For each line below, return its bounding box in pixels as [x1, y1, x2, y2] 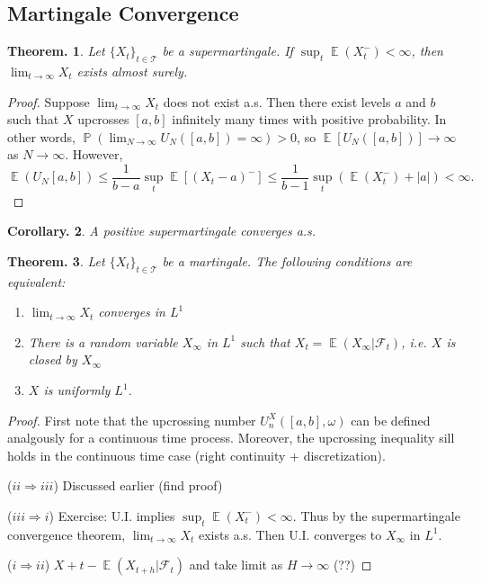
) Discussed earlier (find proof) [53, 476, 223, 495]
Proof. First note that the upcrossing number [7, 410, 256, 429]
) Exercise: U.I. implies [49, 506, 175, 525]
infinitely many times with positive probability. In [172, 110, 447, 129]
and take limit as [189, 555, 283, 574]
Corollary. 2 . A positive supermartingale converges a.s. [7, 221, 316, 240]
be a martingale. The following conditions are [162, 251, 413, 270]
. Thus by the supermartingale [292, 506, 460, 525]
